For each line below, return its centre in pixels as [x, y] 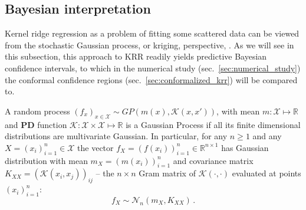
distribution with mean [46, 160]
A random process [37, 111]
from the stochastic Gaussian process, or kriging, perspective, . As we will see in [149, 45]
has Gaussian [245, 147]
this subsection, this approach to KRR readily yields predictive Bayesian [136, 56]
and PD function [36, 124]
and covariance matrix [213, 160]
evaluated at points [266, 173]
